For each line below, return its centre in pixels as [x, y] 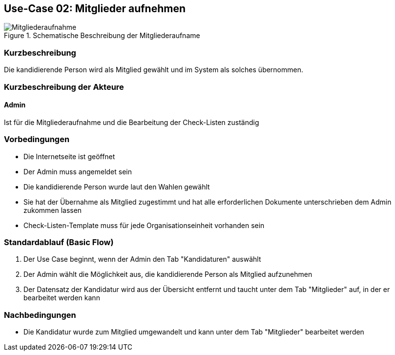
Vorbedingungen [37, 139]
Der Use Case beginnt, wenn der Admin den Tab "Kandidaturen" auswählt [142, 259]
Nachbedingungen [40, 315]
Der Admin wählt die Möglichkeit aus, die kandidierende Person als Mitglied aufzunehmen [168, 274]
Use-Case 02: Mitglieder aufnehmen [95, 9]
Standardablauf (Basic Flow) [59, 242]
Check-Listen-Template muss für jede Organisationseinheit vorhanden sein [144, 225]
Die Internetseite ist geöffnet [69, 156]
